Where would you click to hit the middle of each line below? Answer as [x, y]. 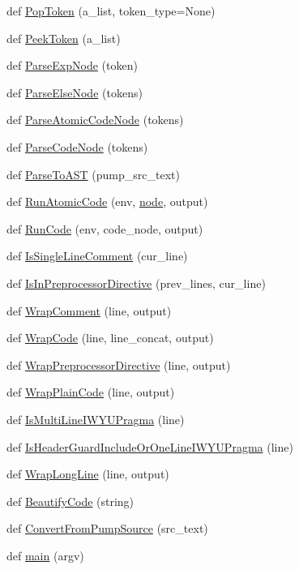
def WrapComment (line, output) [89, 310]
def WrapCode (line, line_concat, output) [110, 338]
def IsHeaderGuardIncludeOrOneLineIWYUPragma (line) [150, 446]
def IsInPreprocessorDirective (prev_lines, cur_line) [136, 283]
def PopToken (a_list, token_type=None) [111, 11]
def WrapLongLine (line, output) [88, 474]
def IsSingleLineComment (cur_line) [97, 256]
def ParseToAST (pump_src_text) [93, 174]
